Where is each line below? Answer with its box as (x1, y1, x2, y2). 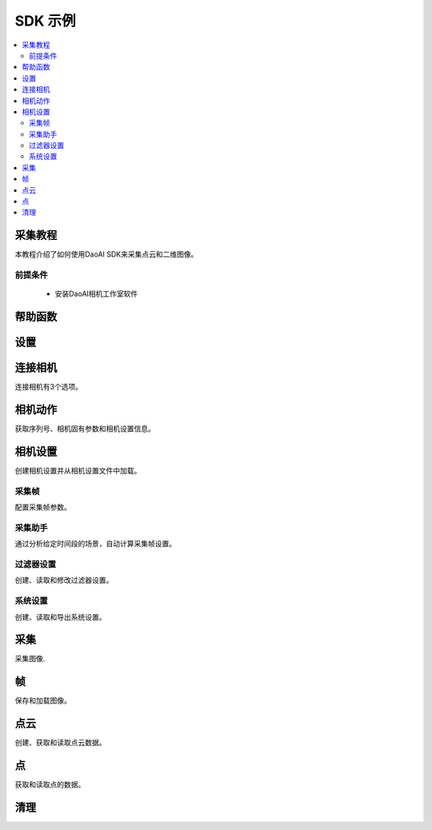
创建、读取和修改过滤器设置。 (14, 576, 114, 585)
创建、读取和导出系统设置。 (14, 612, 106, 621)
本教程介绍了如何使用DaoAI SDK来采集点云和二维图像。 (14, 249, 198, 259)
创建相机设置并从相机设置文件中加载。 (14, 466, 142, 476)
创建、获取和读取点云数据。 (14, 738, 106, 748)
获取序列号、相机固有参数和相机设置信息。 (14, 424, 155, 433)
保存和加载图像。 (14, 696, 71, 705)
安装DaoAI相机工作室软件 (54, 289, 138, 299)
